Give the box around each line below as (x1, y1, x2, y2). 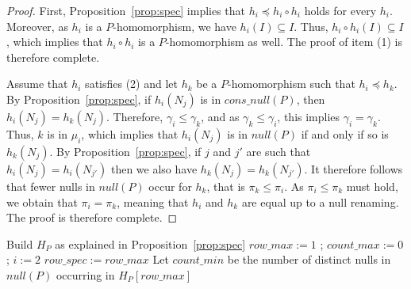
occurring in (56, 266, 115, 283)
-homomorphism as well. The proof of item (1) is (165, 33, 402, 50)
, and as (201, 108, 240, 124)
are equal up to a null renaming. (241, 193, 399, 210)
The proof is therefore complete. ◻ (6, 209, 178, 226)
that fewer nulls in (6, 177, 95, 194)
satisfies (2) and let (85, 75, 179, 92)
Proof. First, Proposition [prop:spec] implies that (6, 2, 246, 18)
